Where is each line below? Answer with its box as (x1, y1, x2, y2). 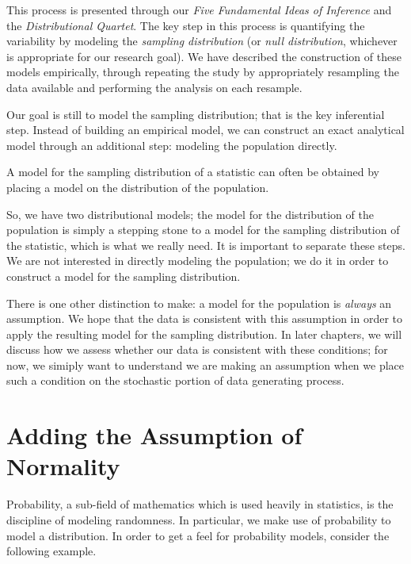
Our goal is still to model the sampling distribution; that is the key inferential (6, 106, 385, 122)
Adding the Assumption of (6, 419, 303, 451)
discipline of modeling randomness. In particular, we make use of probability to (6, 511, 391, 528)
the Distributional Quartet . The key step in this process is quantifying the (6, 17, 365, 33)
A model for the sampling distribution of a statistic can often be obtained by (6, 163, 379, 180)
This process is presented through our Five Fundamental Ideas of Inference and (6, 2, 392, 17)
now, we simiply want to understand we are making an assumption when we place (6, 356, 405, 373)
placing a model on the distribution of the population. (6, 178, 269, 195)
